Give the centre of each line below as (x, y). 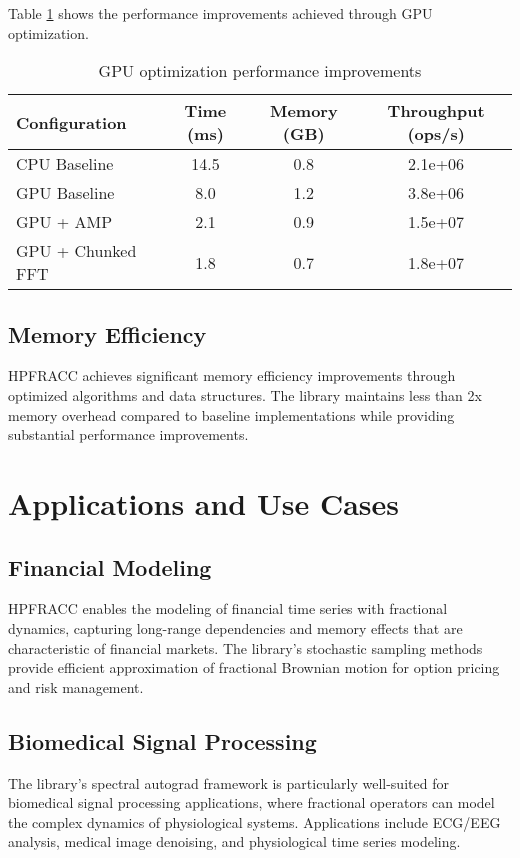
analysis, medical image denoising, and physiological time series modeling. (234, 841)
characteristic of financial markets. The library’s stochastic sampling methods (245, 647)
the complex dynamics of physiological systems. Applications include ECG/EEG (254, 821)
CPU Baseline (65, 164)
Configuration (71, 122)
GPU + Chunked (76, 251)
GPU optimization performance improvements (260, 71)
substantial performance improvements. (128, 434)
